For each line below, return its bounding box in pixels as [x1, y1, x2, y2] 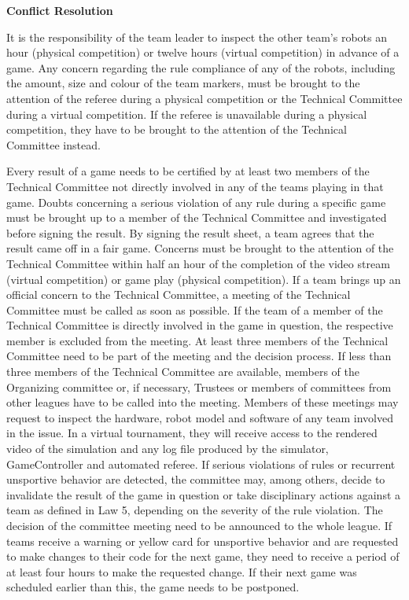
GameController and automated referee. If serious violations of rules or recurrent [6, 455, 396, 472]
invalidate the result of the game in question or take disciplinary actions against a [6, 486, 401, 502]
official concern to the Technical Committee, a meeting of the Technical [6, 286, 351, 303]
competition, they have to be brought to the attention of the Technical [6, 121, 347, 138]
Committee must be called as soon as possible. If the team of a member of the [6, 301, 383, 318]
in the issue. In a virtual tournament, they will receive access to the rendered [6, 425, 378, 441]
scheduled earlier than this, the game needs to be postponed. [6, 579, 300, 595]
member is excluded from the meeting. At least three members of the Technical [6, 332, 389, 348]
